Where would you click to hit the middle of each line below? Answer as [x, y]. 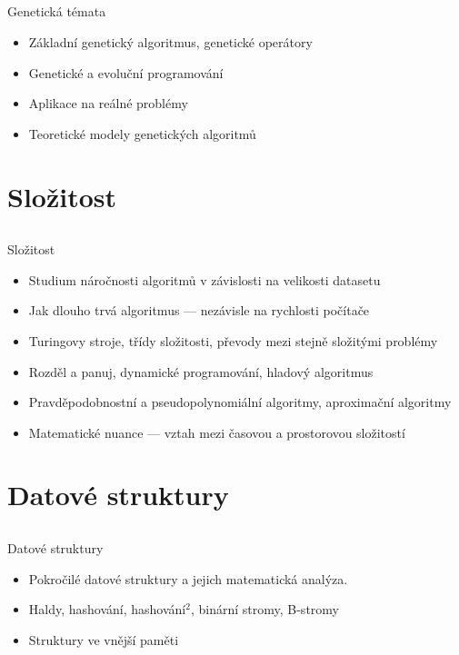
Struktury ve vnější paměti [104, 639]
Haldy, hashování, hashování [107, 609]
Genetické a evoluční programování [126, 72]
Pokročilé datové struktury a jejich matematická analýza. [188, 578]
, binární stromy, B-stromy [264, 609]
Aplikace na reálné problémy [108, 103]
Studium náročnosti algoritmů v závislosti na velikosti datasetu [205, 279]
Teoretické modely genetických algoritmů [142, 133]
